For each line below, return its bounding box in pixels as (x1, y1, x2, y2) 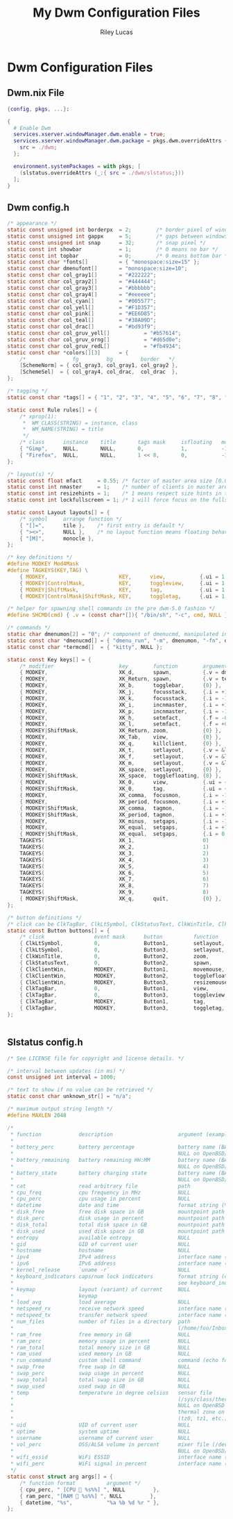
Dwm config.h (7, 202, 70, 213)
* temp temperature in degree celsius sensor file (10, 1389, 213, 1396)
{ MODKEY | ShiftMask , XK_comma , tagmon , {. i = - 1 (19, 805, 228, 812)
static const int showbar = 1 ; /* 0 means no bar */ (7, 245, 218, 253)
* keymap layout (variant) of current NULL (10, 1286, 191, 1293)
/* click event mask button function (19, 933, 218, 941)
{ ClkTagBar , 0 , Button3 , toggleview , (19, 992, 228, 999)
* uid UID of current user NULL (10, 1422, 191, 1429)
